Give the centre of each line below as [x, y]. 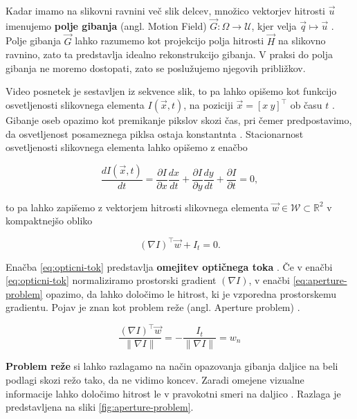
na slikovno [302, 41]
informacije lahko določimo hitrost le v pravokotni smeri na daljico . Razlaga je [173, 393]
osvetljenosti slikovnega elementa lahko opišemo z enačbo [127, 147]
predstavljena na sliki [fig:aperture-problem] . [100, 407]
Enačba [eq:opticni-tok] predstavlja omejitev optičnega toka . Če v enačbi [169, 266]
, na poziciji [208, 105]
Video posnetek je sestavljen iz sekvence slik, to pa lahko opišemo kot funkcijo [171, 91]
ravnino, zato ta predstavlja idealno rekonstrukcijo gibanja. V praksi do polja [170, 54]
